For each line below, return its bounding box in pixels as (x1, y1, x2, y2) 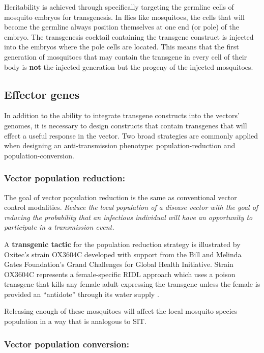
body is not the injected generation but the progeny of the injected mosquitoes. (4, 61, 253, 72)
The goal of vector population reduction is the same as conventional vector (4, 192, 237, 202)
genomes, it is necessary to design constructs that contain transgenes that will (4, 120, 247, 130)
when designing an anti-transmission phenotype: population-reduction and (4, 140, 236, 151)
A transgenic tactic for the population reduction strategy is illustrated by (4, 238, 241, 249)
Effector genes (4, 86, 80, 102)
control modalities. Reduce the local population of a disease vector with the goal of (4, 202, 258, 212)
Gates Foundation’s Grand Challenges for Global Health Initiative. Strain (4, 259, 233, 269)
